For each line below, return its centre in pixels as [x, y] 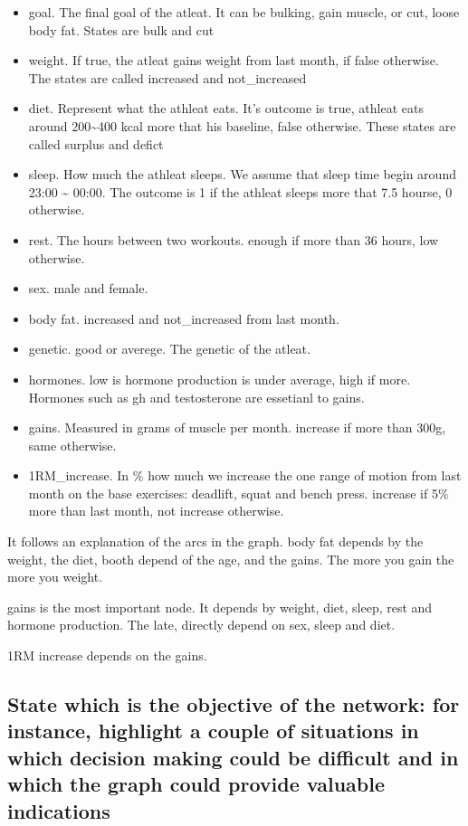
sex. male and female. [88, 288]
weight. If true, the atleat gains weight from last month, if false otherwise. [234, 60]
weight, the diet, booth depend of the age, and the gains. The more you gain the [231, 559]
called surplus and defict [96, 143]
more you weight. [55, 577]
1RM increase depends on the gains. [107, 655]
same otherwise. [72, 445]
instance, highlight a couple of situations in [213, 731]
